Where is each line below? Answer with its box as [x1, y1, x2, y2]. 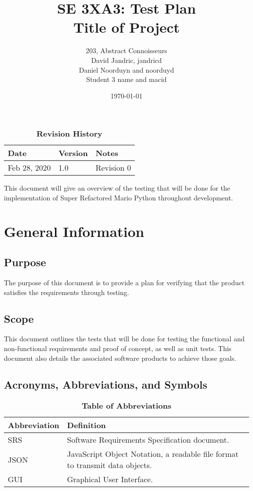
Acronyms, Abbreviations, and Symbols [4, 376, 208, 392]
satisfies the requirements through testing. [4, 287, 129, 297]
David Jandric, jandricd [91, 55, 162, 65]
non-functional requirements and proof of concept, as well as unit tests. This [4, 343, 232, 354]
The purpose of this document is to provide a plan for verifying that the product [4, 277, 245, 288]
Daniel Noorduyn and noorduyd [79, 64, 174, 75]
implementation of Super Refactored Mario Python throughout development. [4, 192, 233, 202]
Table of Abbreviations [81, 400, 172, 412]
